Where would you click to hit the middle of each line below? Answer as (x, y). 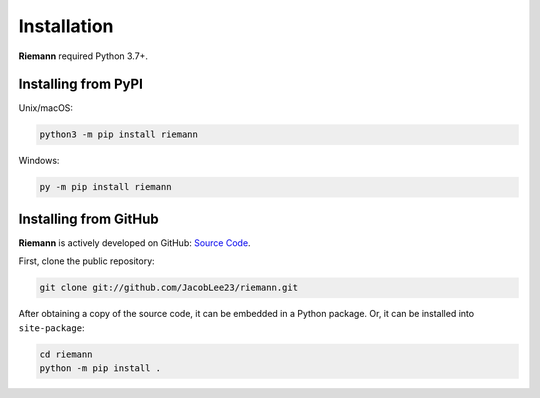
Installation (66, 26)
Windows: (39, 161)
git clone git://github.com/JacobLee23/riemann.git (169, 288)
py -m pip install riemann (105, 187)
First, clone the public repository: (86, 261)
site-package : (51, 327)
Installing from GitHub (88, 218)
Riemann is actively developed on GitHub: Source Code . (134, 242)
